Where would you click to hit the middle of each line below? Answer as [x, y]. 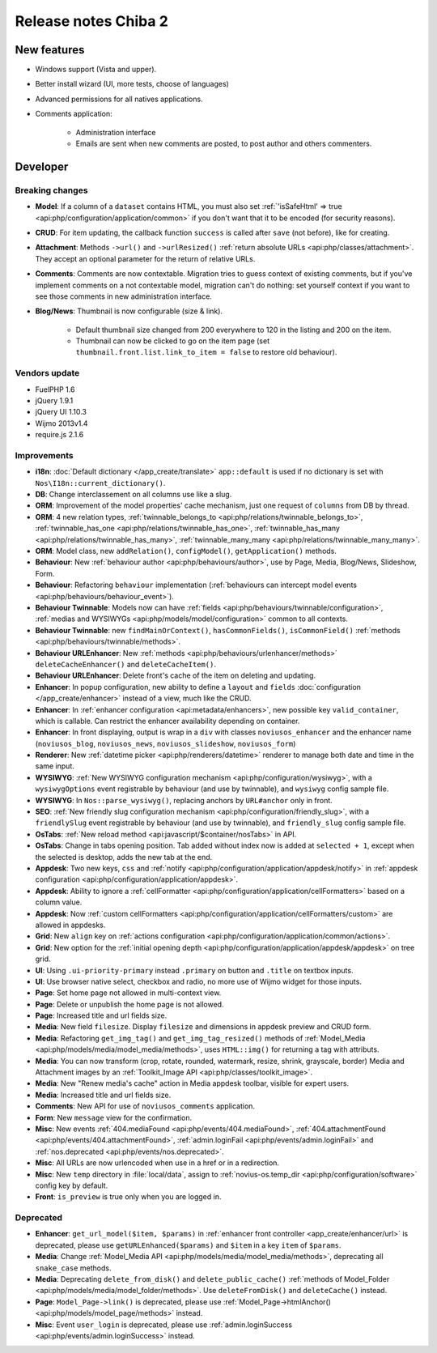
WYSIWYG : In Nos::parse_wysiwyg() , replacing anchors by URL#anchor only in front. [184, 800]
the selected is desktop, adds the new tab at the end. [124, 857]
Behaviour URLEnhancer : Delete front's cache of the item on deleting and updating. [175, 675]
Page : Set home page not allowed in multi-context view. [128, 993]
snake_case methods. [73, 1268]
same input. [55, 766]
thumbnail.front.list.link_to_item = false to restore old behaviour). [206, 352]
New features [50, 50]
